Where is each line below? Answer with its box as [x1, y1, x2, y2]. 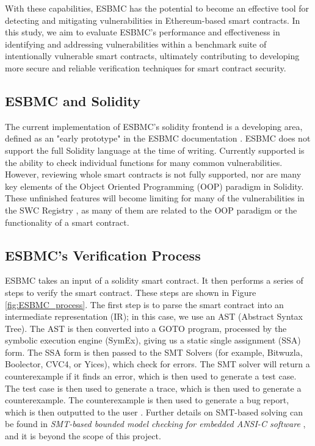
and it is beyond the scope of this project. [5, 430, 161, 442]
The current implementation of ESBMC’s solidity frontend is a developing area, [5, 120, 303, 132]
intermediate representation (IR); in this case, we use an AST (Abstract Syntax [5, 310, 303, 323]
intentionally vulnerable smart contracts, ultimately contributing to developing [5, 49, 300, 62]
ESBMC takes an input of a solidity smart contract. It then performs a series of [5, 274, 303, 287]
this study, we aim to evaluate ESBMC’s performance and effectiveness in [5, 26, 280, 38]
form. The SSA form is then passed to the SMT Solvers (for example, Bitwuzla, [5, 345, 303, 358]
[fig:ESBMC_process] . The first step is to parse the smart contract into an [5, 298, 284, 311]
